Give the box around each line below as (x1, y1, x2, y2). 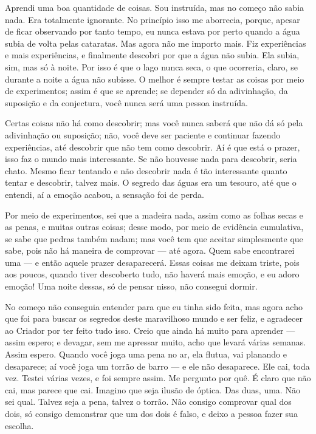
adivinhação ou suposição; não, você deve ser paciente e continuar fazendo (5, 128, 281, 141)
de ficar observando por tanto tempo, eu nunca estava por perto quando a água (5, 25, 300, 38)
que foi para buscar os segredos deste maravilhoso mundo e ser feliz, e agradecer (5, 312, 303, 325)
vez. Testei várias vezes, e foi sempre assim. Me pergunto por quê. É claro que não (5, 371, 311, 384)
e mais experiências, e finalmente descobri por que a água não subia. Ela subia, (5, 49, 300, 61)
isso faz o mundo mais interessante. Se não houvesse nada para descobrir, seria (5, 152, 297, 165)
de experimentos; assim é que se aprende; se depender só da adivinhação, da (5, 84, 288, 97)
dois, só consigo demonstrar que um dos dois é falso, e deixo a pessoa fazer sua (5, 407, 298, 419)
